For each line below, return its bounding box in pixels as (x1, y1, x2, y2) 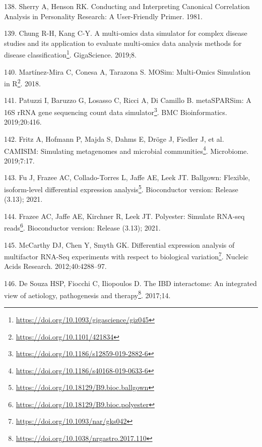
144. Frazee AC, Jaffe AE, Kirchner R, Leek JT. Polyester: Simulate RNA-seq (4, 210, 245, 221)
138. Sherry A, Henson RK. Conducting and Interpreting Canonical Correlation (4, 1, 250, 11)
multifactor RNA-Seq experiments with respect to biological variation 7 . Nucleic (4, 250, 249, 261)
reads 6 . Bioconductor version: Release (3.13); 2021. (4, 221, 161, 233)
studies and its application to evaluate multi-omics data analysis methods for (4, 37, 242, 48)
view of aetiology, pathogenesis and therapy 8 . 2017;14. (4, 288, 171, 300)
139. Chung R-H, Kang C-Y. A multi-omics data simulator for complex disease (4, 28, 247, 38)
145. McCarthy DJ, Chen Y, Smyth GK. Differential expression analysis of (4, 239, 235, 250)
